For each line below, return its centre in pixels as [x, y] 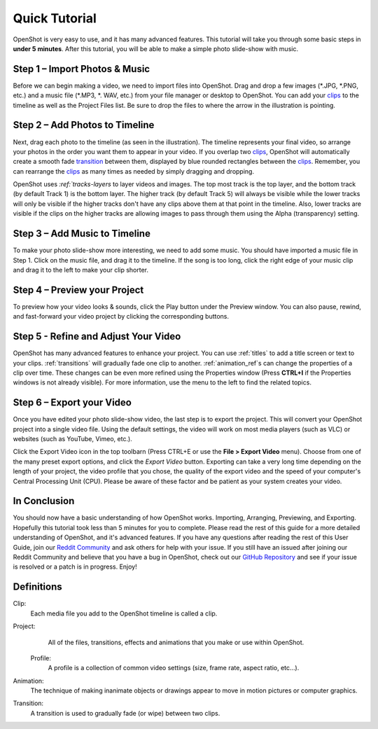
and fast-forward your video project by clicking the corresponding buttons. [121, 317]
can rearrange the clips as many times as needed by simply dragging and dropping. [134, 171]
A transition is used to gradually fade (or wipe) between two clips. [125, 713]
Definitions [37, 587]
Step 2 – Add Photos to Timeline [84, 125]
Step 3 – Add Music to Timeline [82, 234]
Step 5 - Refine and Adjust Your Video [97, 336]
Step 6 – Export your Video [72, 403]
